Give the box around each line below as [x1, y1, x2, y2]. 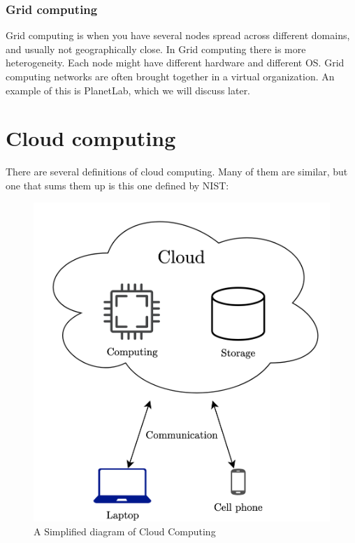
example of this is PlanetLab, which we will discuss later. [6, 82, 251, 97]
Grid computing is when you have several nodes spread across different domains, [6, 28, 350, 43]
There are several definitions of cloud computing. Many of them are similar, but [6, 164, 348, 179]
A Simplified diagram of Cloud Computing [34, 523, 216, 538]
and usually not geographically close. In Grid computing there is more [6, 41, 306, 56]
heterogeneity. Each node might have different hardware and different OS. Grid [6, 55, 345, 70]
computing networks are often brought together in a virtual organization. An [6, 69, 335, 83]
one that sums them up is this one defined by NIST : [6, 178, 229, 192]
